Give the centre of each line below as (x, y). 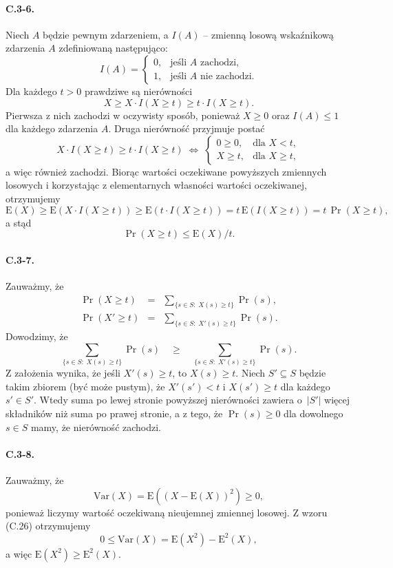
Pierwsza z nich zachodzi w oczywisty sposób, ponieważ (123, 115)
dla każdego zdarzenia (52, 128)
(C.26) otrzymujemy (48, 526)
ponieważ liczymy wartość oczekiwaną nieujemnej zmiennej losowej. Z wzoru (167, 512)
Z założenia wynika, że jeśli (63, 373)
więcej (337, 400)
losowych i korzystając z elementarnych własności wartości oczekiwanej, (156, 185)
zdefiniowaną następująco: (113, 48)
